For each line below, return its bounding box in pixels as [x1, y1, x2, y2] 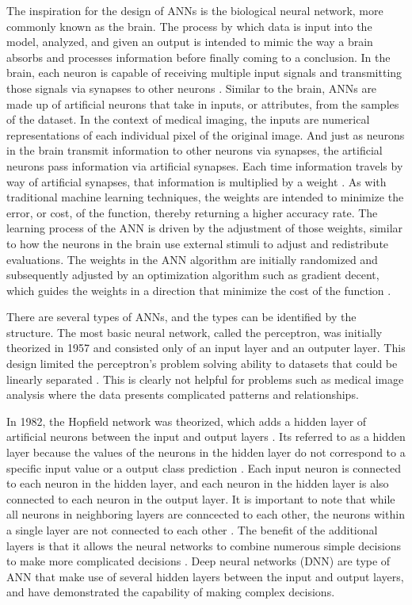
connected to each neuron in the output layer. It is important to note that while [6, 490, 395, 507]
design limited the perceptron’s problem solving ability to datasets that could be [6, 355, 398, 372]
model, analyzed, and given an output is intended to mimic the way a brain [6, 33, 373, 50]
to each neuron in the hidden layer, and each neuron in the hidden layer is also [6, 475, 389, 492]
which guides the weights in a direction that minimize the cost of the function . [6, 281, 391, 298]
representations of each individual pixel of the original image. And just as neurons [6, 126, 405, 143]
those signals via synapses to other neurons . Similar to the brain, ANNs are [6, 79, 377, 96]
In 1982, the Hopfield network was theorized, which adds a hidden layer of [6, 412, 367, 429]
